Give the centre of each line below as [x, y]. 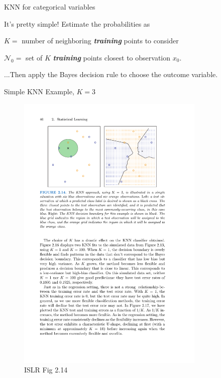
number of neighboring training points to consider [100, 41]
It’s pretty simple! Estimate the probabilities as [77, 23]
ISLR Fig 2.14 [46, 370]
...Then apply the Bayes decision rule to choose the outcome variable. [111, 74]
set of [34, 57]
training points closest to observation [112, 57]
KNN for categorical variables [50, 7]
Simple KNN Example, [39, 91]
